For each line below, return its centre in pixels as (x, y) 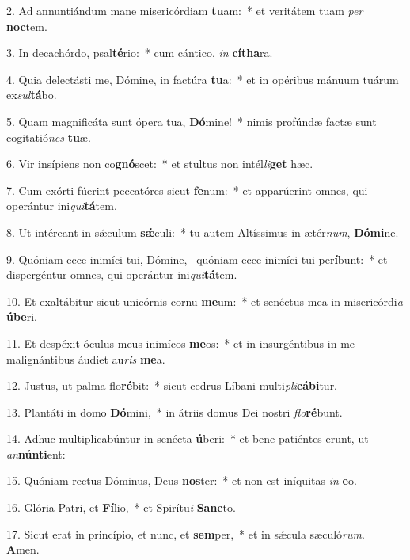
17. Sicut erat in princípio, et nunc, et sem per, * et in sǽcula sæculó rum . (186, 533)
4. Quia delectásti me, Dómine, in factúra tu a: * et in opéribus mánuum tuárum (203, 79)
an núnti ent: (36, 453)
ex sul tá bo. (32, 95)
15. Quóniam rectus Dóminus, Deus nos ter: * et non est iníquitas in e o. (182, 480)
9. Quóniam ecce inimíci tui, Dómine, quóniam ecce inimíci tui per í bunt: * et (197, 259)
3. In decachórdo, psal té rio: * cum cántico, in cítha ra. (140, 53)
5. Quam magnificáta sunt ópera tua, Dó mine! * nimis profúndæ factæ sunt (192, 121)
